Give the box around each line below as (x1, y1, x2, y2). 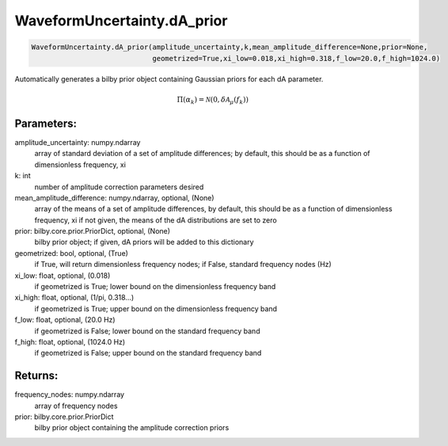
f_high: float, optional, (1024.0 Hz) (14, 337, 126, 346)
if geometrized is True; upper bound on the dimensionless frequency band (34, 303, 277, 313)
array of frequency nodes (34, 401, 118, 410)
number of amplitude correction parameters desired (34, 182, 204, 192)
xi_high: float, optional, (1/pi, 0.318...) (14, 293, 135, 303)
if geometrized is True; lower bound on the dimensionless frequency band (34, 282, 276, 292)
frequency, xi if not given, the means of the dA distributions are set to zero (34, 215, 277, 225)
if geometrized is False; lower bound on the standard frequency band (34, 326, 260, 336)
